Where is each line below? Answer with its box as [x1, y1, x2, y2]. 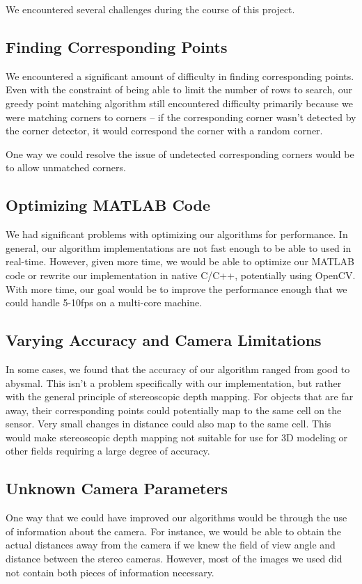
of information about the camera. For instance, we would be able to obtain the [6, 523, 341, 538]
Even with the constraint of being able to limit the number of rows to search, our [6, 82, 353, 97]
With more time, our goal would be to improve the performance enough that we [6, 281, 347, 296]
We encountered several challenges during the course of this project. [6, 2, 295, 16]
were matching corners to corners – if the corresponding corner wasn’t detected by [6, 109, 356, 124]
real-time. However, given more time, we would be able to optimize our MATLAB [6, 254, 354, 269]
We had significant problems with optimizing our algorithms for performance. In [6, 227, 348, 242]
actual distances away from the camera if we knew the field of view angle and [6, 537, 336, 552]
